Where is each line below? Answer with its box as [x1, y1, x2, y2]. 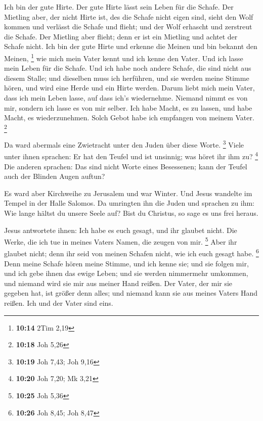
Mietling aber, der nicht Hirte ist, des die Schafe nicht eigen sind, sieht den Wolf [4, 11, 253, 22]
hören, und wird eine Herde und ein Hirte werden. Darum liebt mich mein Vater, [4, 82, 255, 93]
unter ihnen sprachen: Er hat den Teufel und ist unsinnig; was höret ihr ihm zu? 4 [4, 150, 258, 162]
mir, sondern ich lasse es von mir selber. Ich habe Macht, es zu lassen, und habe [4, 102, 252, 113]
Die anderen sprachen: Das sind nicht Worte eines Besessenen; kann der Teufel [4, 161, 247, 171]
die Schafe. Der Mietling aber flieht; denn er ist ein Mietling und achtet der [4, 31, 238, 41]
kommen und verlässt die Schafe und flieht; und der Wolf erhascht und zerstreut [4, 21, 252, 32]
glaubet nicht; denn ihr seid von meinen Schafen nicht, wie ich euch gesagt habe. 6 [4, 247, 259, 259]
